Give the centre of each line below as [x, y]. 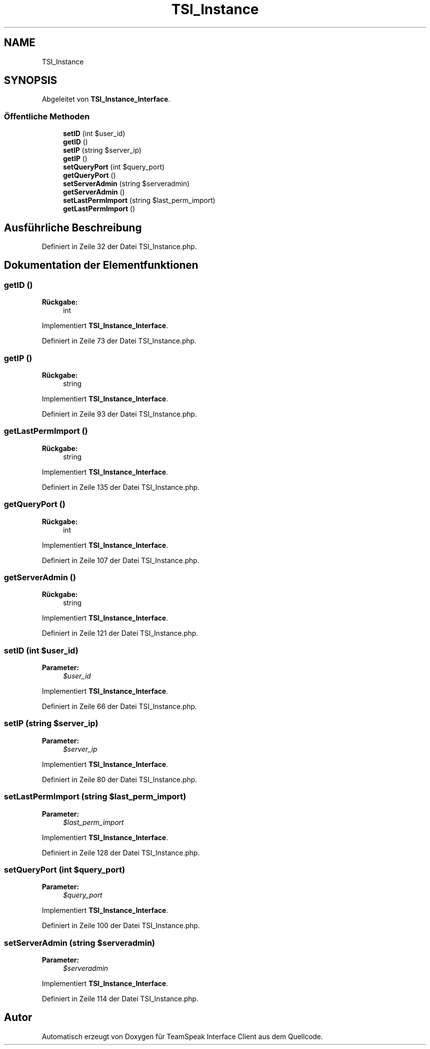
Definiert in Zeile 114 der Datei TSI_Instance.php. [120, 999]
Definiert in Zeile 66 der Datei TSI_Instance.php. [120, 706]
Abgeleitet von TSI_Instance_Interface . [106, 99]
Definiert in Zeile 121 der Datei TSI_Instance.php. [120, 633]
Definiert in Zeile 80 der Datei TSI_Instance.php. [120, 779]
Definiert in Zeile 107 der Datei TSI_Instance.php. [121, 560]
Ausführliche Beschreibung [73, 227]
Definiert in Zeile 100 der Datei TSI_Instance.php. [121, 926]
